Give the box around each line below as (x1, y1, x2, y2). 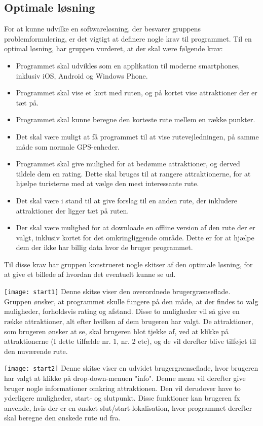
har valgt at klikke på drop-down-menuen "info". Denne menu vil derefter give (4, 372, 246, 383)
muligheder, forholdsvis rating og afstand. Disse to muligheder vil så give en (4, 306, 240, 316)
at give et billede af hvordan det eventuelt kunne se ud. (4, 269, 176, 279)
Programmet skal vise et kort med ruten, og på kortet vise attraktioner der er (16, 87, 257, 98)
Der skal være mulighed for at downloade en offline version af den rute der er (16, 222, 255, 233)
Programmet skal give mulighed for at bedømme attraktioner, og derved (16, 158, 240, 169)
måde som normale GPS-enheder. (16, 141, 120, 152)
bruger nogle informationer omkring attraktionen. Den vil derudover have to (4, 382, 241, 393)
